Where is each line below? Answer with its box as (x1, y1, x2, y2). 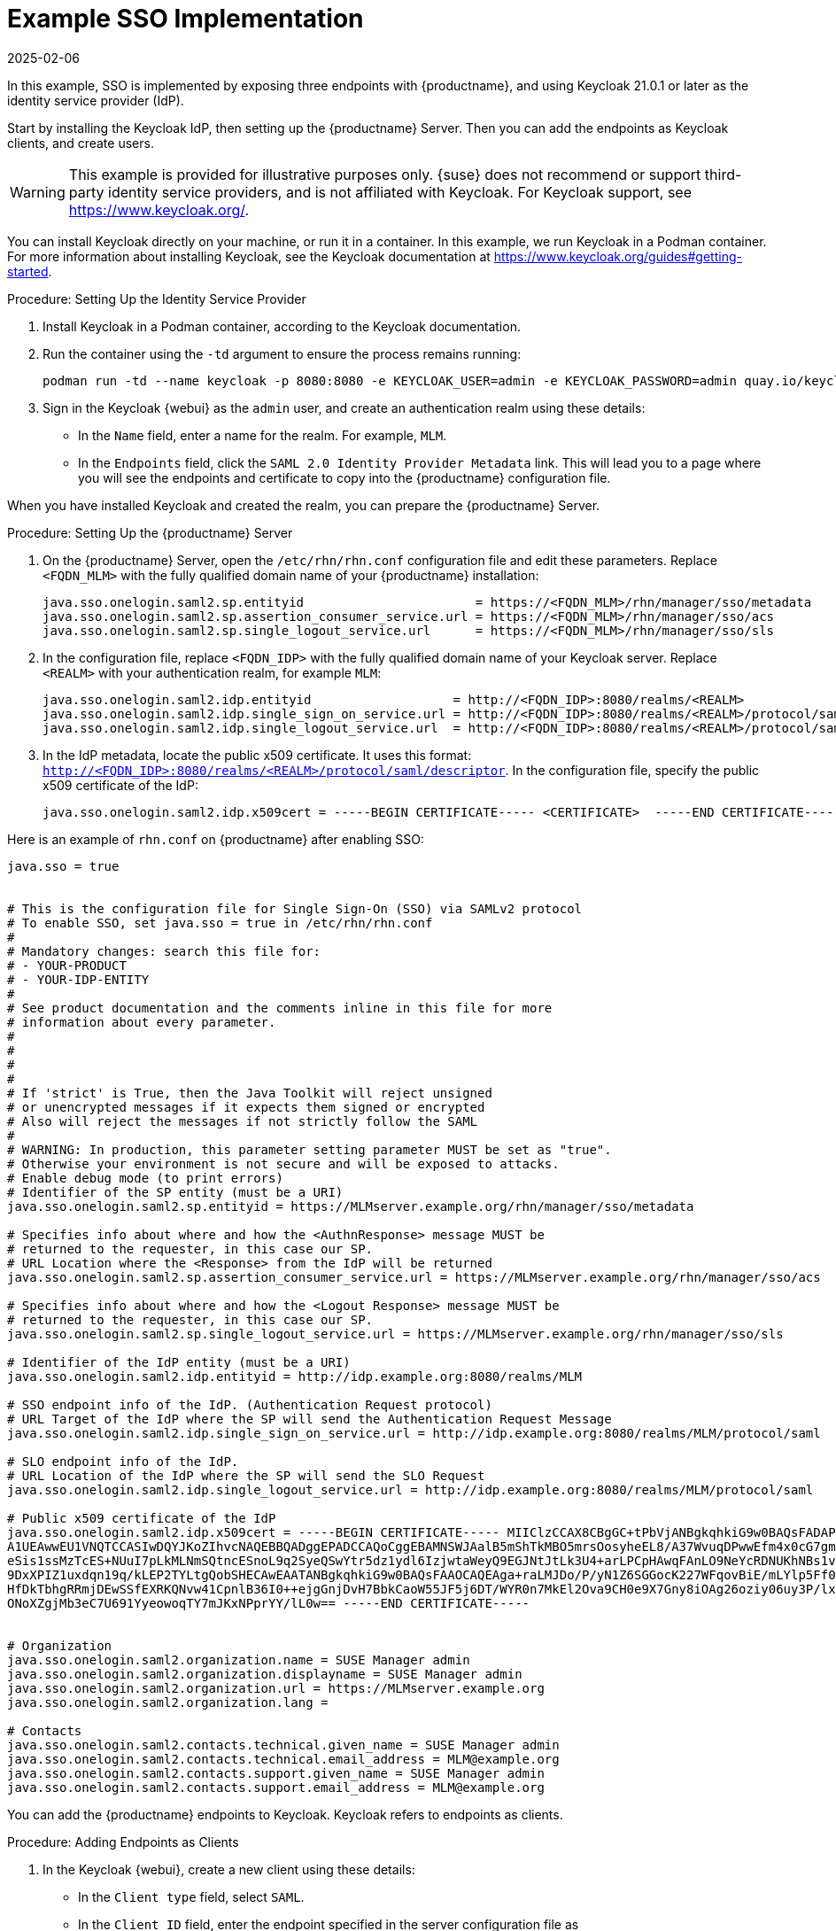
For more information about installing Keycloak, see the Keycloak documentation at (7, 248, 491, 264)
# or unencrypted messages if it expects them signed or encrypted (7, 1099, 485, 1114)
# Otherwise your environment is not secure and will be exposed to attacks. (7, 1156, 560, 1171)
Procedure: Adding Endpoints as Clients (7, 1834, 239, 1850)
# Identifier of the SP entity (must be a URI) (7, 1184, 344, 1199)
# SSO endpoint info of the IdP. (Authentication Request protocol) (7, 1397, 492, 1412)
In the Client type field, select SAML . (78, 1888, 305, 1904)
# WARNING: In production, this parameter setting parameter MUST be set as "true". (7, 1142, 612, 1157)
